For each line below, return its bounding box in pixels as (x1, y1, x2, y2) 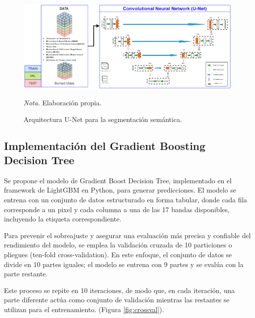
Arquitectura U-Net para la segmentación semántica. (24, 114, 182, 124)
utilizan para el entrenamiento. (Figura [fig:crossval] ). (4, 304, 164, 315)
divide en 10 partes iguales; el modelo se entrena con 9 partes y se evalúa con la (4, 259, 244, 269)
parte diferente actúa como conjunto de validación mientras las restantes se (4, 294, 229, 305)
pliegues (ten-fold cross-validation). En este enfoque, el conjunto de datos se (4, 249, 232, 260)
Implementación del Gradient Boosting (4, 138, 205, 153)
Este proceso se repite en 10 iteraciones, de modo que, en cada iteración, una (4, 285, 235, 295)
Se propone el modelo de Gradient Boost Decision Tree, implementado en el (4, 175, 232, 185)
